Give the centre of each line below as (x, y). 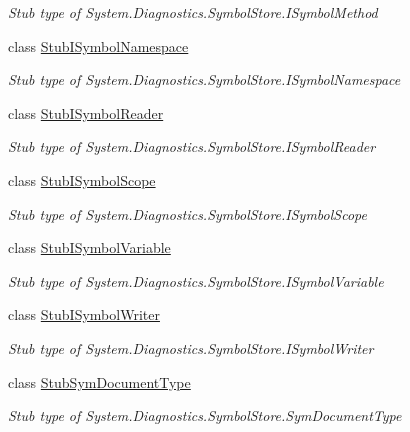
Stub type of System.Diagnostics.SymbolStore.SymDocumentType (205, 415)
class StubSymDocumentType (99, 381)
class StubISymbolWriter (84, 314)
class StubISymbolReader (86, 112)
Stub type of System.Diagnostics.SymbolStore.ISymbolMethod (193, 12)
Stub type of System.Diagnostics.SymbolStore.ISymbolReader (192, 146)
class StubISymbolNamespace (98, 45)
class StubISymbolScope (82, 179)
